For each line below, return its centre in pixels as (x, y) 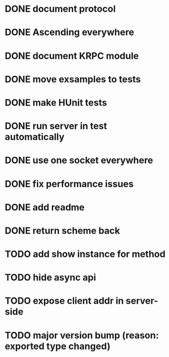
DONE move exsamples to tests (73, 79)
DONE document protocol (60, 9)
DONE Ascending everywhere (69, 33)
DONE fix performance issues (69, 184)
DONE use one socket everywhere (79, 161)
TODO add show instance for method (85, 254)
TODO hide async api (50, 278)
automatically (35, 137)
